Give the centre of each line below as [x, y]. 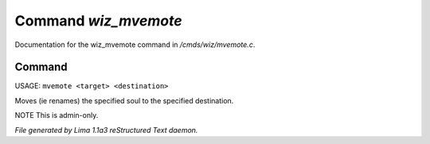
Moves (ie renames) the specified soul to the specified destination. [124, 100]
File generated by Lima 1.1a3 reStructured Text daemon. [106, 130]
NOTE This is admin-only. [57, 115]
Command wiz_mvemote [98, 21]
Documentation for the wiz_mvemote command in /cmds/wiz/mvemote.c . [135, 45]
